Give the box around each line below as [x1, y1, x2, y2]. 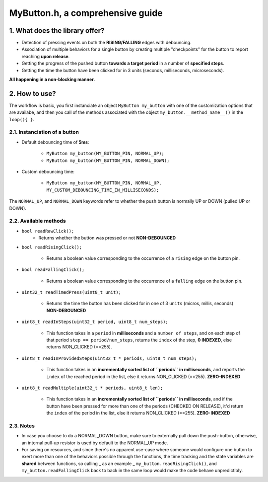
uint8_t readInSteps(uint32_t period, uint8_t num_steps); [21, 319, 169, 325]
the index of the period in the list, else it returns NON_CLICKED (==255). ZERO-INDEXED [46, 410, 230, 416]
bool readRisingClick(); [21, 244, 82, 250]
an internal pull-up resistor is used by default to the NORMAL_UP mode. [21, 440, 168, 446]
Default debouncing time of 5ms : [21, 139, 89, 145]
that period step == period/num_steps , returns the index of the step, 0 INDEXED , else [46, 337, 232, 343]
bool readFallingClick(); [21, 267, 85, 273]
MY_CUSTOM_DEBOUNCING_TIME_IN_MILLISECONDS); [46, 187, 159, 193]
